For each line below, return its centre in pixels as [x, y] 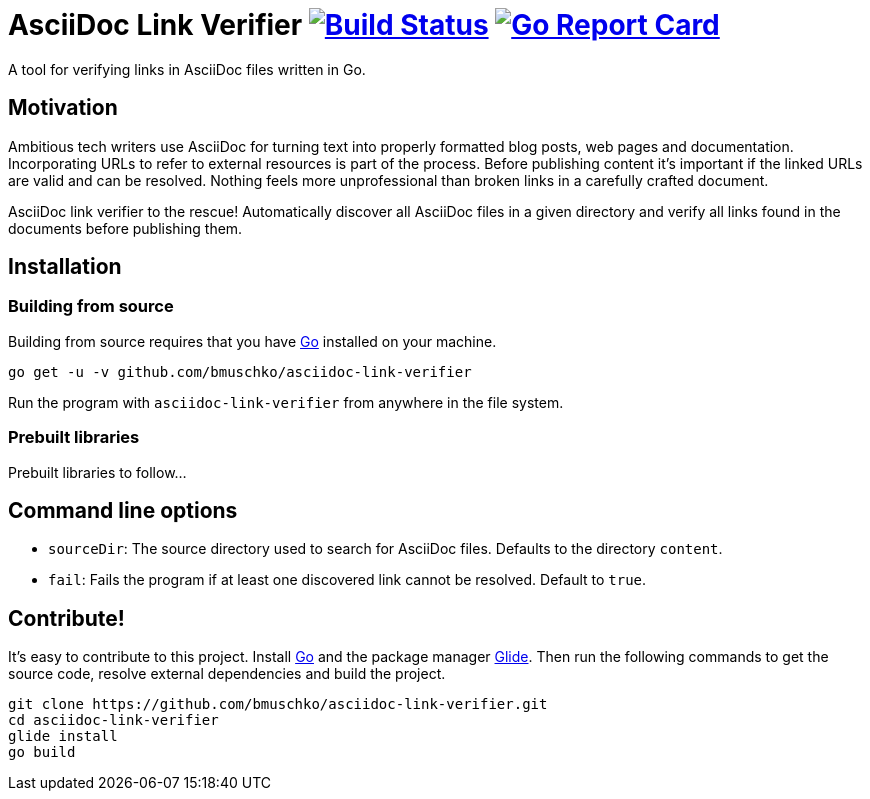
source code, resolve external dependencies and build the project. [227, 674]
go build [42, 752]
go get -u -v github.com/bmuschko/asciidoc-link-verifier [240, 371]
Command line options [123, 510]
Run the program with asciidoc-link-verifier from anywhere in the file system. [286, 402]
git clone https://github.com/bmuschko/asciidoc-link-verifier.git [278, 704]
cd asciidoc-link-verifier [113, 720]
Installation [65, 267]
